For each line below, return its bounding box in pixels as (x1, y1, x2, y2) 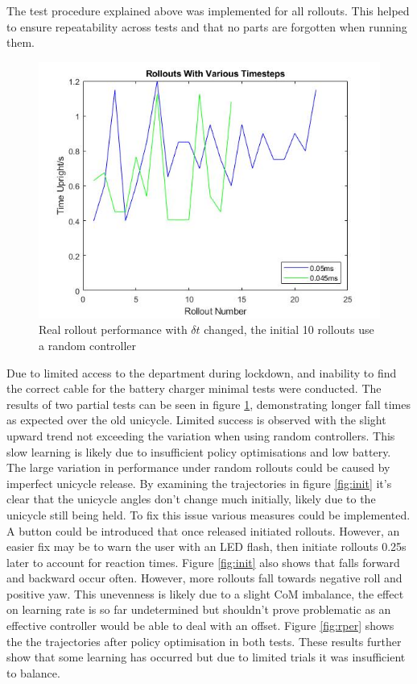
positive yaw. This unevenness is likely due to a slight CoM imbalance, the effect (6, 585, 404, 602)
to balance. (6, 664, 60, 681)
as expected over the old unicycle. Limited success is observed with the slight (6, 411, 386, 428)
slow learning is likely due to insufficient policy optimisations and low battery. (6, 443, 391, 460)
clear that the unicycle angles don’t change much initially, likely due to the (6, 490, 376, 507)
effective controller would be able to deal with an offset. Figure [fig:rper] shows (6, 617, 394, 634)
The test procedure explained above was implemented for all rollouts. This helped (6, 2, 410, 19)
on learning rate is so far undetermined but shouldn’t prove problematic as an (6, 601, 391, 618)
